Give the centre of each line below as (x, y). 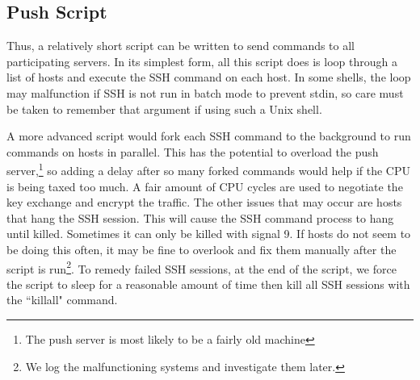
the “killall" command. (62, 300)
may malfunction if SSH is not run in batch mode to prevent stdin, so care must (205, 92)
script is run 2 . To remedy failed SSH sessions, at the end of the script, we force (202, 267)
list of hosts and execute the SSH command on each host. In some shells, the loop (209, 77)
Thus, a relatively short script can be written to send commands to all (181, 46)
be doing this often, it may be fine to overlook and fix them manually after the (202, 249)
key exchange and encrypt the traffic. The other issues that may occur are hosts (204, 202)
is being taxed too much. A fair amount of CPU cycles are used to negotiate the (205, 186)
